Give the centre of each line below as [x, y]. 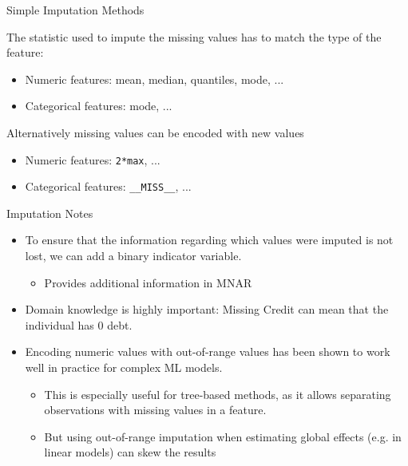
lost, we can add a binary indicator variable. [133, 256]
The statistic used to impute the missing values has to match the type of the [194, 36]
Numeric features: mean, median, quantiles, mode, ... [154, 79]
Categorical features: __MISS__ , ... [108, 186]
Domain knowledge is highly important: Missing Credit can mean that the [207, 309]
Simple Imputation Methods [75, 10]
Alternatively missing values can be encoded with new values [155, 132]
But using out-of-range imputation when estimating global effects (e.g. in [223, 436]
